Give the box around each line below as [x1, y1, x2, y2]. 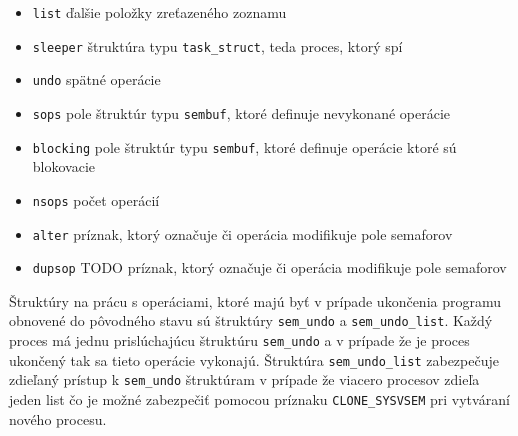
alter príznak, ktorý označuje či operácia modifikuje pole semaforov [32, 223, 453, 244]
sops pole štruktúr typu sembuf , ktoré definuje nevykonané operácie [32, 102, 451, 123]
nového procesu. [9, 408, 107, 429]
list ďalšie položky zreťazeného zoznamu [32, 2, 287, 22]
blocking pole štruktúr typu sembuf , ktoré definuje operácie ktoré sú [32, 136, 457, 157]
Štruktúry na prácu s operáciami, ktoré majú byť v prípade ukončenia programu [9, 290, 502, 311]
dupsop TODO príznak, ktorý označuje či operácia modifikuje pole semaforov [32, 257, 507, 278]
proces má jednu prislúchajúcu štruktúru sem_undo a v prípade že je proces [9, 330, 470, 351]
